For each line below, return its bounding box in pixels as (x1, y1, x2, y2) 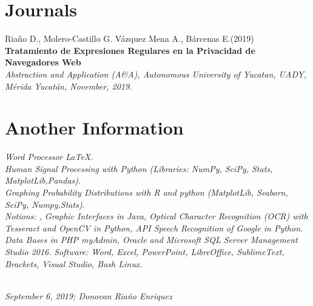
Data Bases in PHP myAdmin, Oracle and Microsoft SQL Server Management (5, 233, 298, 246)
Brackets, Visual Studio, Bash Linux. (5, 257, 143, 270)
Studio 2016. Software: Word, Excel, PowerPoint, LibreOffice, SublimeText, (5, 245, 284, 258)
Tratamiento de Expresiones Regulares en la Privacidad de (5, 44, 255, 56)
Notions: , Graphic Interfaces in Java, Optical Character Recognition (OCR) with (5, 210, 308, 222)
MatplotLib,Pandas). (5, 174, 81, 187)
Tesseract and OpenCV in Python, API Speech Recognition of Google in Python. (5, 221, 303, 234)
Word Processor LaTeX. (5, 150, 93, 163)
